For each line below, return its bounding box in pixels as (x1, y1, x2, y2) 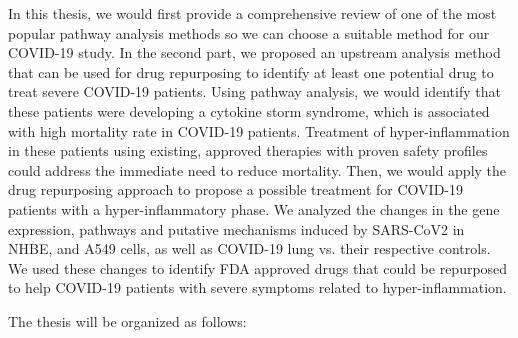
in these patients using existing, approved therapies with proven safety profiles (8, 140, 488, 161)
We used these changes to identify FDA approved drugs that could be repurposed (8, 257, 508, 278)
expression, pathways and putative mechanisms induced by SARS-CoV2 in (8, 218, 465, 239)
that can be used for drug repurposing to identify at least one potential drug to (8, 61, 494, 82)
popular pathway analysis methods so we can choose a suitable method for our (8, 22, 490, 43)
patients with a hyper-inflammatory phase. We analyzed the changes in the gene (8, 198, 500, 219)
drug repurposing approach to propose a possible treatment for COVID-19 (8, 179, 464, 200)
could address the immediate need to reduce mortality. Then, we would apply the (8, 159, 507, 180)
